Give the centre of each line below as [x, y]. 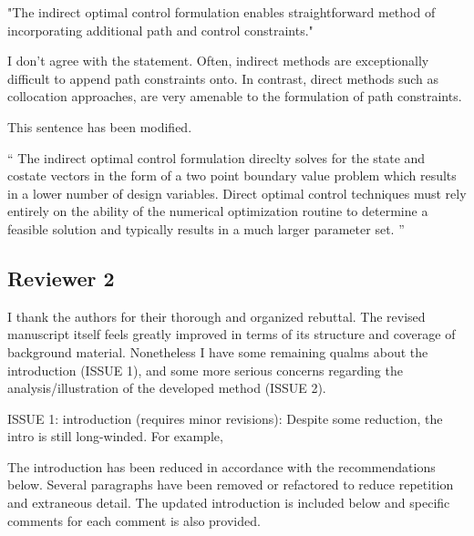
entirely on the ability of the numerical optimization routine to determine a [218, 211]
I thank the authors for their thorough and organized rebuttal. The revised [216, 316]
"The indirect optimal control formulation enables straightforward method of [222, 12]
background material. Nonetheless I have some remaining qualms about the [218, 351]
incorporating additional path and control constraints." [160, 30]
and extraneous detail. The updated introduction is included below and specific [229, 503]
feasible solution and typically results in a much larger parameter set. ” [206, 228]
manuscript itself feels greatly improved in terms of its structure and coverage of [232, 334]
